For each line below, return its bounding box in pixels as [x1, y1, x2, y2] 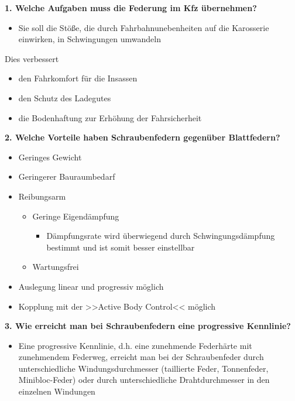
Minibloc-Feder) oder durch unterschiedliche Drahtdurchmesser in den [18, 373, 270, 386]
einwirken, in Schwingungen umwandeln [18, 33, 161, 45]
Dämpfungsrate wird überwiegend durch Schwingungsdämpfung [46, 229, 275, 242]
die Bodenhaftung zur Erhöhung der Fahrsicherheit [18, 111, 202, 124]
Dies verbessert [5, 52, 59, 64]
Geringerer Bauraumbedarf [18, 170, 115, 183]
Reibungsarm [18, 190, 66, 202]
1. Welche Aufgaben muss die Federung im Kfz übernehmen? [5, 2, 257, 13]
